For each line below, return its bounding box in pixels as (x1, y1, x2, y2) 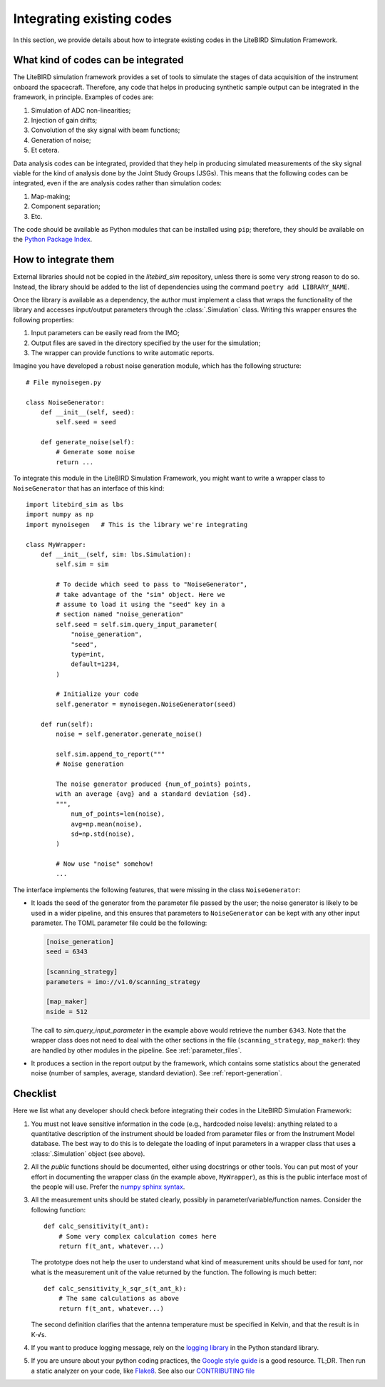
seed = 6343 (46, 948, 88, 956)
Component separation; (31, 202, 101, 210)
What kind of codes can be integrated (13, 54, 185, 66)
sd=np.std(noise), (71, 829, 135, 838)
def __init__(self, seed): (40, 408, 135, 416)
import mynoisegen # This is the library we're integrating (26, 521, 248, 528)
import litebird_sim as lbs (26, 501, 124, 509)
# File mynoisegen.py (26, 378, 101, 387)
